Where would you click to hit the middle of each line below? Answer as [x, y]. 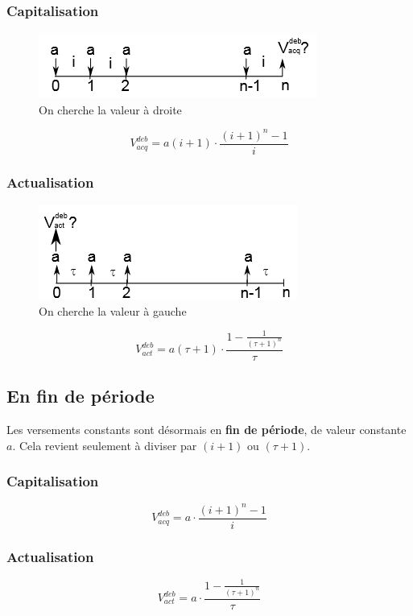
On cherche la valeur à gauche [113, 310]
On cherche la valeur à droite [110, 109]
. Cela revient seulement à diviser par [105, 445]
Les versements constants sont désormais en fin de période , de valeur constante [206, 429]
